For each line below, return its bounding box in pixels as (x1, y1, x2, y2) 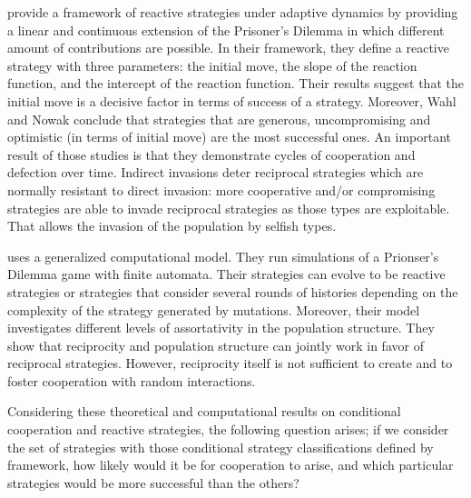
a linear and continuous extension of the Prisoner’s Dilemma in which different (7, 20, 445, 39)
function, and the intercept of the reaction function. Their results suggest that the (7, 74, 464, 93)
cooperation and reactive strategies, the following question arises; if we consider (7, 420, 449, 439)
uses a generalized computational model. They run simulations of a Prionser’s (7, 246, 439, 265)
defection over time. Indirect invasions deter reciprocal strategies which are (7, 163, 424, 182)
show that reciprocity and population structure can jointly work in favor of (7, 335, 424, 354)
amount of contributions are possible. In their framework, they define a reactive (7, 38, 449, 57)
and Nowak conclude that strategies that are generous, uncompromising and (7, 109, 431, 128)
